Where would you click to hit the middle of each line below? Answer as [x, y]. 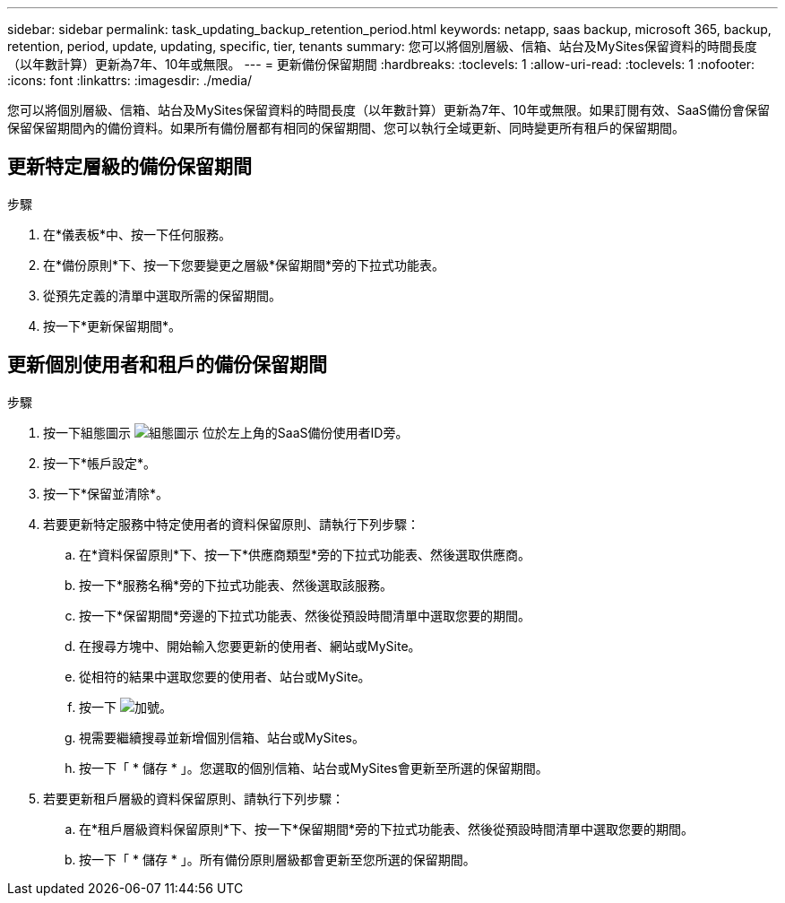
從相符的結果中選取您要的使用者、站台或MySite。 [225, 676]
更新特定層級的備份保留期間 [129, 167]
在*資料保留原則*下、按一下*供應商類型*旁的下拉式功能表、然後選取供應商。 [305, 554]
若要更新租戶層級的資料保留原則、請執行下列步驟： [194, 798]
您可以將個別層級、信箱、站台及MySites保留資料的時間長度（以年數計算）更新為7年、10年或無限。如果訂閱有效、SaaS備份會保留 [389, 110]
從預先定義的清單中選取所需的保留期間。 [162, 295]
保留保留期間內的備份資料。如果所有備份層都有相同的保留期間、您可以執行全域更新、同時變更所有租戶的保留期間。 [346, 128]
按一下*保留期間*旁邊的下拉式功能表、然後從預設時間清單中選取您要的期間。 [305, 615]
